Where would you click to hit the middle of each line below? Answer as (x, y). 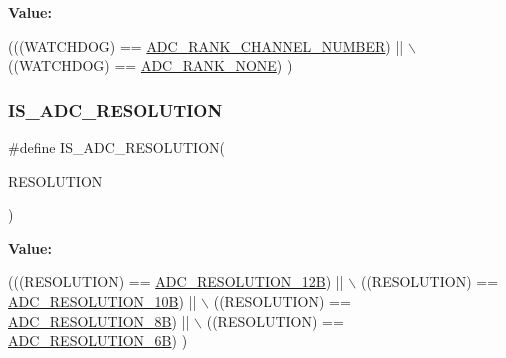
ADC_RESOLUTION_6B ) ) (98, 340)
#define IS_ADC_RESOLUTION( (117, 147)
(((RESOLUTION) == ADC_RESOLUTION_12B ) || (176, 281)
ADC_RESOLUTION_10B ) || (102, 300)
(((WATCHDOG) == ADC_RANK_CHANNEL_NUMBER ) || (206, 45)
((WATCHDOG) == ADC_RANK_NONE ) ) (150, 65)
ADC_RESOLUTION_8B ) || (99, 320)
